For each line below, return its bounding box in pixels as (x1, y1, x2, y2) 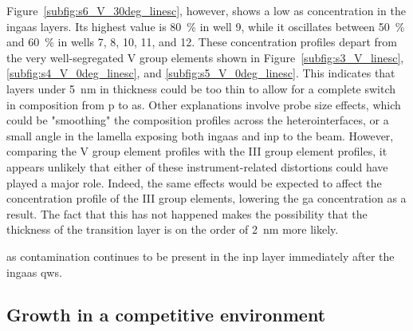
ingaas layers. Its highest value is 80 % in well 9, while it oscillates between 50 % (6, 18, 405, 34)
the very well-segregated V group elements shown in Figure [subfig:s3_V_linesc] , (6, 49, 404, 65)
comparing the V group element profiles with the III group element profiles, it (6, 143, 387, 160)
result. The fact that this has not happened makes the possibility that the (6, 205, 368, 222)
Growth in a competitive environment (6, 302, 326, 327)
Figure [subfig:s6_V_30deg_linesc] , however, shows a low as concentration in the (6, 2, 406, 18)
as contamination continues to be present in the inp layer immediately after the (6, 247, 395, 264)
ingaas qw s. (6, 263, 62, 280)
